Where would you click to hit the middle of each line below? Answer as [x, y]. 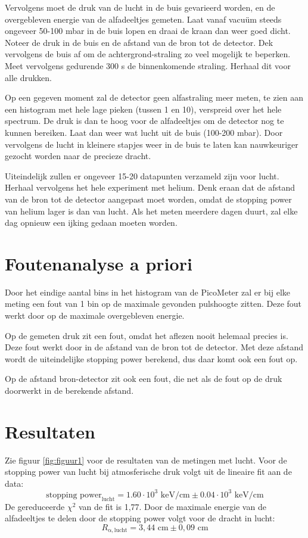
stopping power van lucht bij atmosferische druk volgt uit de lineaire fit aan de [148, 472]
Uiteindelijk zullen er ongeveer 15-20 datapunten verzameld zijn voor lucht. [142, 175]
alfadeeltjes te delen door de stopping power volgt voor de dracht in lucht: [140, 518]
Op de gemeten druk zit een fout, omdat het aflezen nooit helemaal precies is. [147, 335]
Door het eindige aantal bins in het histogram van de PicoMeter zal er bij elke [148, 292]
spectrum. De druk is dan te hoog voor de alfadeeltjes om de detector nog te [144, 121]
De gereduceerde [35, 506]
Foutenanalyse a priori [99, 263]
